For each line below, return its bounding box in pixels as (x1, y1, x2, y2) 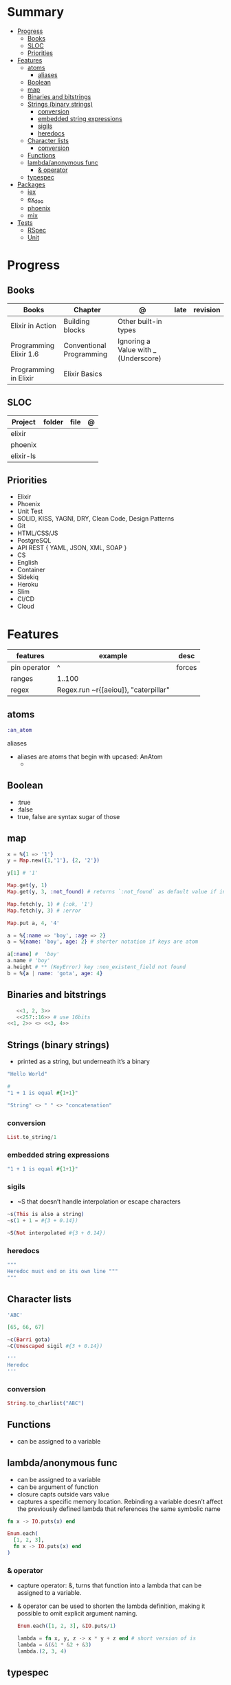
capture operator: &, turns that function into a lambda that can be (16, 1581, 202, 1589)
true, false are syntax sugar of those (16, 812, 120, 820)
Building (63, 316, 90, 326)
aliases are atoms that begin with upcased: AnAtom (16, 752, 163, 761)
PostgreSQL (16, 536, 52, 545)
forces (176, 663, 197, 673)
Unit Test (16, 507, 43, 516)
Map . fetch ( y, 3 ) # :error (7, 907, 81, 914)
